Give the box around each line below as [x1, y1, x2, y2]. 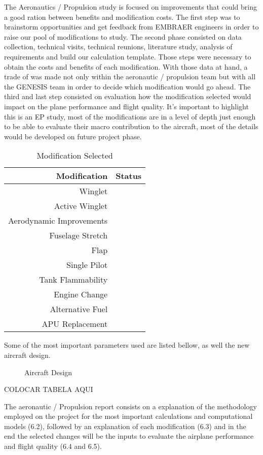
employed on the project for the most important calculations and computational [4, 411, 253, 421]
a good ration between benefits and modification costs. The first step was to [4, 11, 240, 22]
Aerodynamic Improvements [8, 215, 108, 227]
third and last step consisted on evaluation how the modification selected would [4, 91, 251, 102]
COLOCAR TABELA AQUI [4, 384, 93, 395]
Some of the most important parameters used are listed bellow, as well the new [4, 340, 250, 350]
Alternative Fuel [50, 303, 108, 315]
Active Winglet [54, 200, 108, 212]
